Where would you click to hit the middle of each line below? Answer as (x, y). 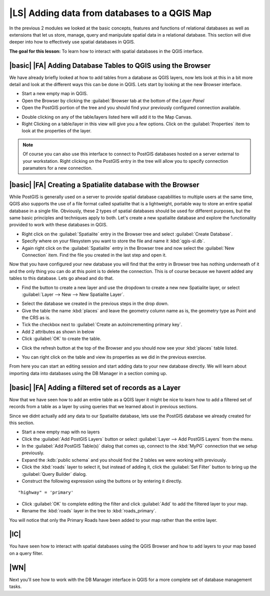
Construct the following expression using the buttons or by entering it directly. (102, 481)
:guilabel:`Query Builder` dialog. (54, 474)
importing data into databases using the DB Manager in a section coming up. (88, 373)
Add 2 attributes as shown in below (58, 332)
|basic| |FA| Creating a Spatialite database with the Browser (104, 185)
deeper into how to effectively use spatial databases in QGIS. (72, 42)
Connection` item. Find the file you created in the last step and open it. (94, 255)
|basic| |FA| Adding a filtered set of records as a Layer (95, 387)
